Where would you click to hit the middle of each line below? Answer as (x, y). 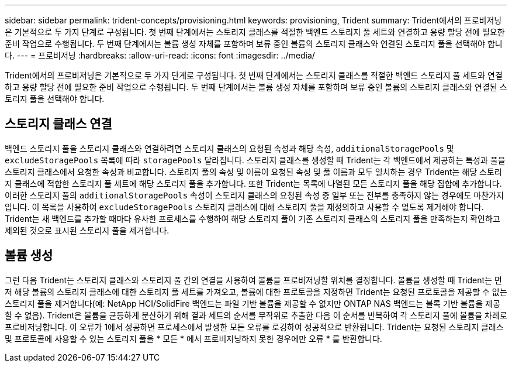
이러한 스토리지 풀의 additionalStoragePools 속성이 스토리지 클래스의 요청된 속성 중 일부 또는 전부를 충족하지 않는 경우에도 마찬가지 (254, 195)
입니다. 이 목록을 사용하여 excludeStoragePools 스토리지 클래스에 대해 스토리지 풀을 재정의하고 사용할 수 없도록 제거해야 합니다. (244, 207)
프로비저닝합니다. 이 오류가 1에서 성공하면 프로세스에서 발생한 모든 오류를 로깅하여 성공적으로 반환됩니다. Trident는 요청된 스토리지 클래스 (254, 327)
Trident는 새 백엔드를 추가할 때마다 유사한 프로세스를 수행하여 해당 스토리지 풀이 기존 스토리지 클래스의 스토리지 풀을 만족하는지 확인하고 (252, 218)
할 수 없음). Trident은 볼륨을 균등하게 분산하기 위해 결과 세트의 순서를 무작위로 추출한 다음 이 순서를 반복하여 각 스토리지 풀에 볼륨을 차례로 (256, 315)
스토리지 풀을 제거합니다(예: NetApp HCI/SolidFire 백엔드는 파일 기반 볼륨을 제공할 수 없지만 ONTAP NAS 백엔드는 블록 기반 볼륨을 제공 (252, 303)
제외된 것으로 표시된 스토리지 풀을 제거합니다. (87, 230)
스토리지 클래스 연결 (58, 124)
